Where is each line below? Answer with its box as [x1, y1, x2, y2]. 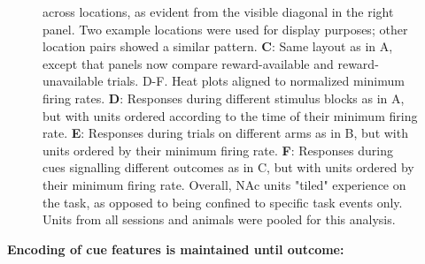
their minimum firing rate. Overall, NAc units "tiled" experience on [42, 175, 406, 193]
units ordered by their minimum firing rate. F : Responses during [42, 140, 393, 159]
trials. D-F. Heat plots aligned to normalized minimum [107, 72, 405, 90]
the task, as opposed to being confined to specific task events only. [42, 192, 403, 211]
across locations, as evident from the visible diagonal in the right [42, 3, 394, 20]
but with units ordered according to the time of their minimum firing [42, 106, 418, 124]
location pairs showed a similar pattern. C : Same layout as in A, [42, 37, 393, 56]
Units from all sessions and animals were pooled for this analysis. [42, 210, 396, 229]
